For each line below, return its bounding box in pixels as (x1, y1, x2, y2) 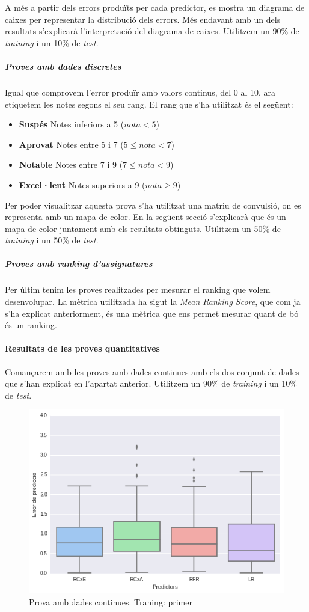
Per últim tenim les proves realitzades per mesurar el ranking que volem (5, 283, 271, 296)
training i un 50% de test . (5, 234, 99, 246)
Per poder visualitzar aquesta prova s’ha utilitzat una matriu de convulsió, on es (5, 198, 301, 211)
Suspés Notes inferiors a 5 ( (19, 118, 124, 130)
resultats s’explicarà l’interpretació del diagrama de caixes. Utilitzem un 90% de (5, 25, 299, 37)
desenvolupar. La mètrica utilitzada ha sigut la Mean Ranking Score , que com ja (5, 295, 301, 308)
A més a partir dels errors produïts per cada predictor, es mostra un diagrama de (5, 1, 305, 13)
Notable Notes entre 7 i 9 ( (19, 158, 123, 171)
